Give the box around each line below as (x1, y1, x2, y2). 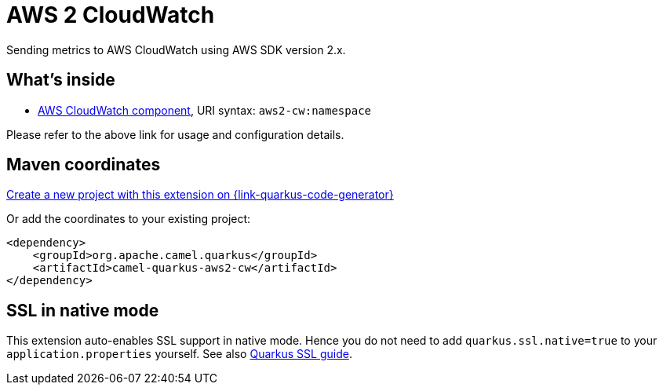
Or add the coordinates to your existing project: (6, 212, 251, 226)
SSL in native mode (6, 300, 159, 320)
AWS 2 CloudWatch (6, 2, 215, 28)
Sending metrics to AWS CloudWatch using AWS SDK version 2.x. (6, 42, 346, 57)
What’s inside (6, 70, 115, 90)
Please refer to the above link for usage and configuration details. (6, 127, 344, 141)
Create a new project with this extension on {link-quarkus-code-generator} (6, 188, 394, 202)
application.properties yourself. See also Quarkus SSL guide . (6, 347, 352, 361)
